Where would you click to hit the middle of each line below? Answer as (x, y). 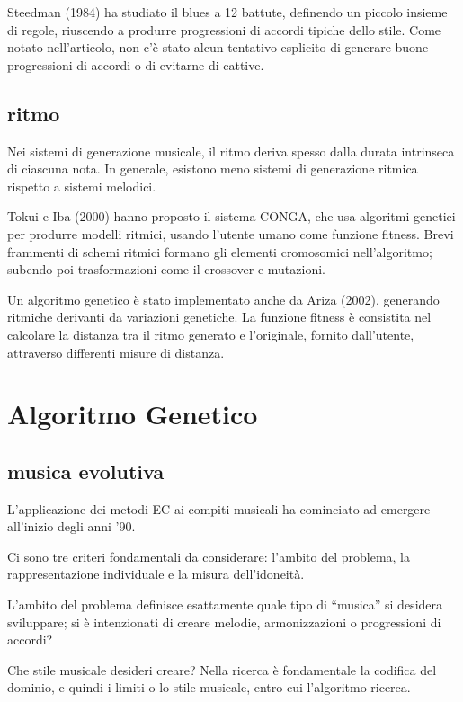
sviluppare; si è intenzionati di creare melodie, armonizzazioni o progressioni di (224, 622)
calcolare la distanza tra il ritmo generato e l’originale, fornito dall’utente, (211, 334)
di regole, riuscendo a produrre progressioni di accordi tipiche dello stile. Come (224, 29)
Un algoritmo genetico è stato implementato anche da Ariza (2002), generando (223, 299)
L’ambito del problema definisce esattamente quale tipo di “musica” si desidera (225, 604)
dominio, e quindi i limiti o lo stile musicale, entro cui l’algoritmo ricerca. (209, 687)
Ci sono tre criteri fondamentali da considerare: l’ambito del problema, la (209, 556)
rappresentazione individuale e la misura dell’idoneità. (156, 574)
